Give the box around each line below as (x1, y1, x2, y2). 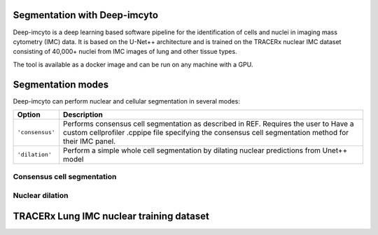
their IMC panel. (63, 136, 115, 146)
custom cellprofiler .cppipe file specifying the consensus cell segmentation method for (63, 127, 349, 137)
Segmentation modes (13, 78, 109, 90)
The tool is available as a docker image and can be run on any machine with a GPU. (13, 60, 253, 69)
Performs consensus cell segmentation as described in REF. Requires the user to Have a (63, 119, 354, 129)
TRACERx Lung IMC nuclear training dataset (13, 210, 209, 222)
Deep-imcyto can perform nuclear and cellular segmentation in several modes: (13, 97, 241, 105)
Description (63, 109, 103, 119)
